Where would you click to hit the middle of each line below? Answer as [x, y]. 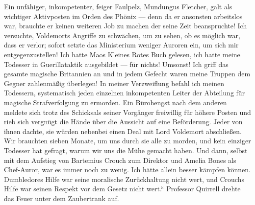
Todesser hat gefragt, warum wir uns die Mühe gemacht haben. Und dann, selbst [126, 150]
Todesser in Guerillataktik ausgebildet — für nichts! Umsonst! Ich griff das [116, 64]
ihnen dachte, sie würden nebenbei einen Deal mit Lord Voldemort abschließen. [123, 131]
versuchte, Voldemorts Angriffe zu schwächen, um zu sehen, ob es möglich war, [122, 35]
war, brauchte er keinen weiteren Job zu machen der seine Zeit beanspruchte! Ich [126, 26]
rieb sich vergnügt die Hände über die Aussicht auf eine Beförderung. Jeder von [123, 122]
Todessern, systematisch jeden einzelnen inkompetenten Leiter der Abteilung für [125, 93]
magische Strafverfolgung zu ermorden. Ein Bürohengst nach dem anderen [115, 102]
